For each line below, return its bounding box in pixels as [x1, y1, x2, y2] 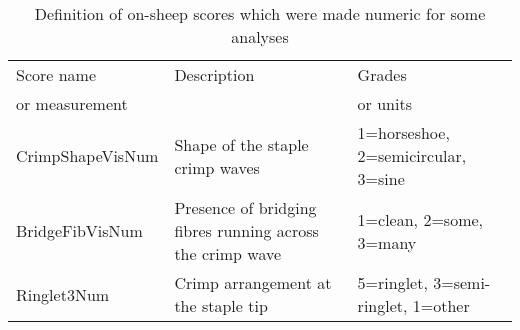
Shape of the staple [174, 132, 309, 156]
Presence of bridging [174, 196, 317, 219]
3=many [357, 230, 417, 254]
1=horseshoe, [357, 121, 450, 144]
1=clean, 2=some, [357, 207, 484, 231]
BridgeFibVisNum [16, 219, 143, 242]
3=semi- [433, 271, 491, 294]
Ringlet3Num [16, 282, 110, 306]
